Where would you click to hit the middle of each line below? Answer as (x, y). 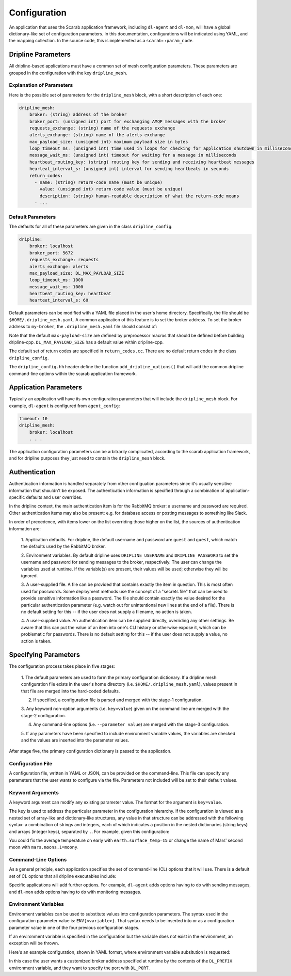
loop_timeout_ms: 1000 (56, 280)
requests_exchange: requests (64, 260)
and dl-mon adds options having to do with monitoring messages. (75, 892)
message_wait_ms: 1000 (56, 287)
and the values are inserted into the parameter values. (75, 740)
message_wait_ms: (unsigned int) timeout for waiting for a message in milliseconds (133, 155)
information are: (25, 529)
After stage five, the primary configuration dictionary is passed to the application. (90, 751)
